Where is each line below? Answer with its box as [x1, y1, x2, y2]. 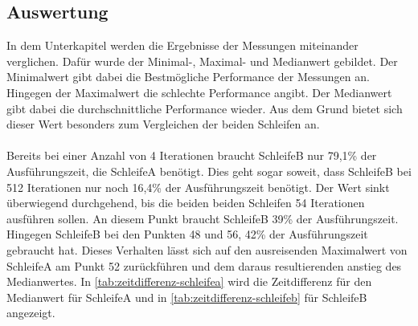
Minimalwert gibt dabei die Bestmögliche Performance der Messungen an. [6, 68, 370, 85]
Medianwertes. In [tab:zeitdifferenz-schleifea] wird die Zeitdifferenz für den [6, 273, 372, 290]
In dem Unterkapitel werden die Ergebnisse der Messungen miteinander [6, 37, 359, 54]
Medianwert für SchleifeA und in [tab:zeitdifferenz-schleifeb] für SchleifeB [6, 288, 367, 305]
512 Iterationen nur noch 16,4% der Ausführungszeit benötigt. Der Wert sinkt [6, 178, 390, 195]
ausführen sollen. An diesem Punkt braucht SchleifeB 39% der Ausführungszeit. [6, 210, 399, 226]
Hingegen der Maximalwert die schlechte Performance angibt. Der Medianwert [6, 84, 392, 100]
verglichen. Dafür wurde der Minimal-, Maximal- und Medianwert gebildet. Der [6, 52, 398, 69]
